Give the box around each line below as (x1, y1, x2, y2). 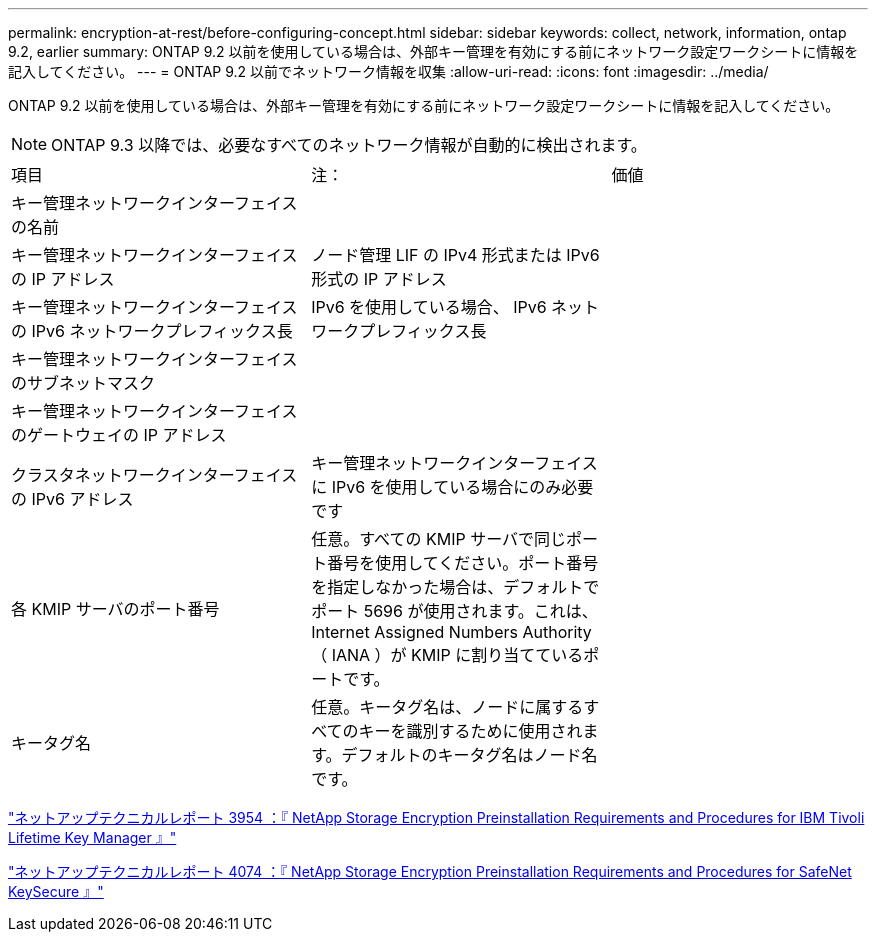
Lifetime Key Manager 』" (8, 829, 177, 846)
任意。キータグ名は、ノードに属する (311, 697, 584, 717)
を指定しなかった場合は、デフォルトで (311, 577, 600, 597)
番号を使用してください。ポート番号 (327, 553, 599, 573)
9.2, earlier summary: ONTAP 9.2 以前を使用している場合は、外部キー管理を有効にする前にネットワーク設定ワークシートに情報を (8, 43, 859, 60)
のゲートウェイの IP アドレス (11, 425, 227, 445)
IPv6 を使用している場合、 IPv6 (311, 297, 547, 317)
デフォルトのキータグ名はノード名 (341, 745, 598, 765)
